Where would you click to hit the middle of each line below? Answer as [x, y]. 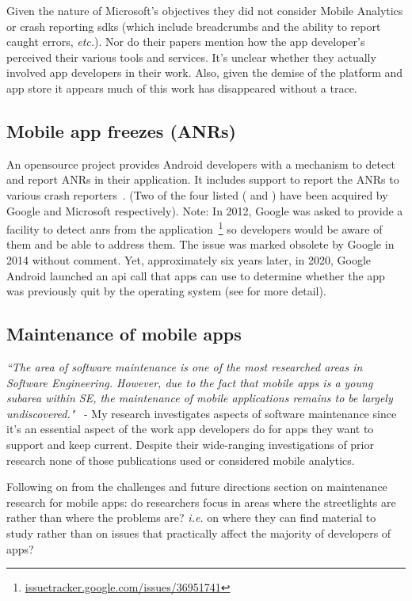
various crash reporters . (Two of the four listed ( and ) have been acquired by [197, 194]
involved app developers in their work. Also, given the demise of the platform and [205, 72]
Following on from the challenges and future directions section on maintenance [197, 487]
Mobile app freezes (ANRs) [121, 130]
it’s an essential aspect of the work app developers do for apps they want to [190, 429]
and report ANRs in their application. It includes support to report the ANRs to [203, 179]
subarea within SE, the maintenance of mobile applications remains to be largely [200, 398]
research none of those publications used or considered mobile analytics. [181, 460]
